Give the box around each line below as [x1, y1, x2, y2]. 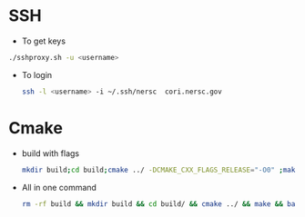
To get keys [21, 35, 66, 46]
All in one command [21, 182, 97, 192]
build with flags [21, 147, 79, 159]
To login [21, 69, 53, 80]
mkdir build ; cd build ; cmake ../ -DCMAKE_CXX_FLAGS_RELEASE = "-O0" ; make [21, 165, 300, 174]
